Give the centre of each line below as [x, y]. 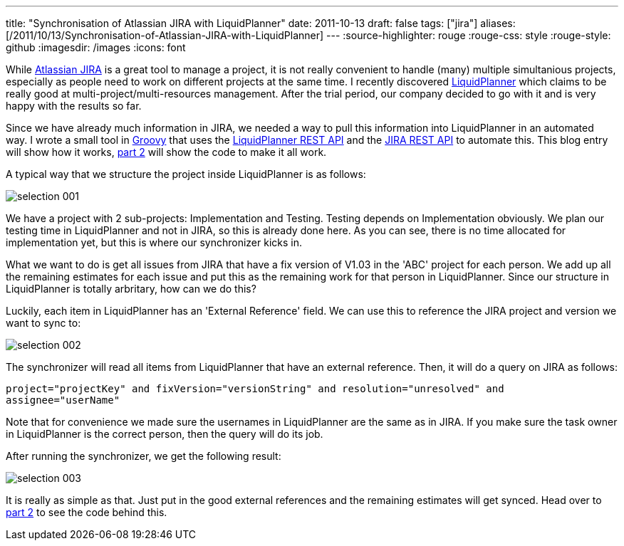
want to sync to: [43, 323]
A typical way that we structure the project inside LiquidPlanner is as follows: [186, 174]
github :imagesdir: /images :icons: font [96, 47]
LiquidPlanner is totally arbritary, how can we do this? [131, 289]
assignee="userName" [63, 400]
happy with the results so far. [74, 106]
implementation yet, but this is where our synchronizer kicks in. [154, 242]
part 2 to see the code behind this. [87, 512]
